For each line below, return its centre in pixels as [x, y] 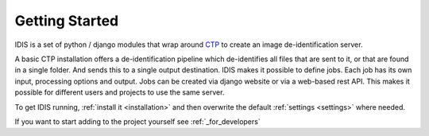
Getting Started [67, 21]
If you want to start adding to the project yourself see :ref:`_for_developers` [138, 121]
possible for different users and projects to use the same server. [120, 92]
